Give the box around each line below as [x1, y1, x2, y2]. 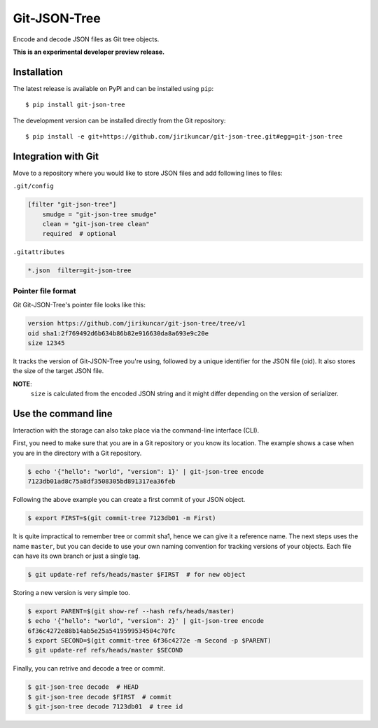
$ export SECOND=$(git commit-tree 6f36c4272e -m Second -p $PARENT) [27, 637, 272, 645]
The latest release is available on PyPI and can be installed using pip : [13, 84, 214, 92]
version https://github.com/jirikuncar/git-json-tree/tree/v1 [27, 319, 246, 328]
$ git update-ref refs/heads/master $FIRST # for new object [27, 570, 246, 578]
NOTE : [13, 379, 32, 388]
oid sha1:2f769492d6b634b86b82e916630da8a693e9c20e [27, 329, 209, 337]
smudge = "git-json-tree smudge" [42, 210, 157, 218]
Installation [13, 66, 63, 78]
